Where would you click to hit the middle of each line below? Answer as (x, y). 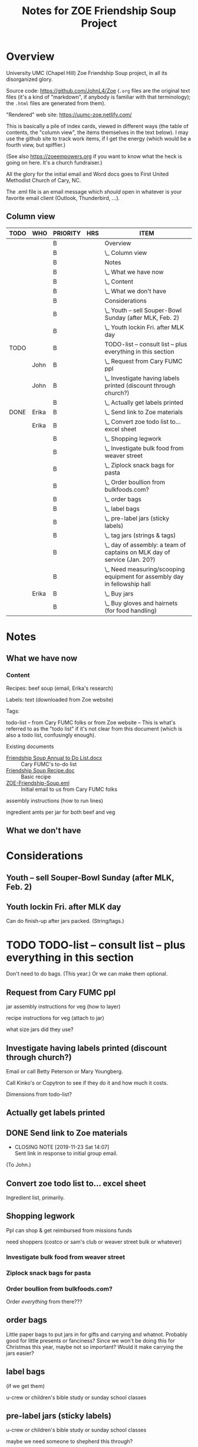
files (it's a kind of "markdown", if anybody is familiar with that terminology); (98, 97)
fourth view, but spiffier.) (36, 145)
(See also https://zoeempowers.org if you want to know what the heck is (94, 156)
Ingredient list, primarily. (35, 1197)
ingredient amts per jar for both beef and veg (61, 812)
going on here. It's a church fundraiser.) (54, 162)
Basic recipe (36, 777)
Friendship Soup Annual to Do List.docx (54, 758)
